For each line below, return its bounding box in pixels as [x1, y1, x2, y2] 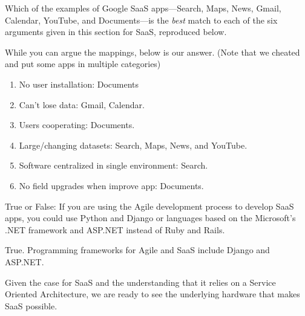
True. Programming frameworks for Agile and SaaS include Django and [5, 243, 270, 256]
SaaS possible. [5, 299, 57, 312]
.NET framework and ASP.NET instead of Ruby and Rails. [5, 223, 225, 236]
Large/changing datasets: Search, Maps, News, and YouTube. [19, 138, 248, 151]
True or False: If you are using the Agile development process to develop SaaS [5, 199, 294, 212]
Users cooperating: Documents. [19, 118, 135, 131]
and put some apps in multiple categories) [5, 57, 161, 70]
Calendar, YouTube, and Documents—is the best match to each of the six [5, 13, 278, 26]
